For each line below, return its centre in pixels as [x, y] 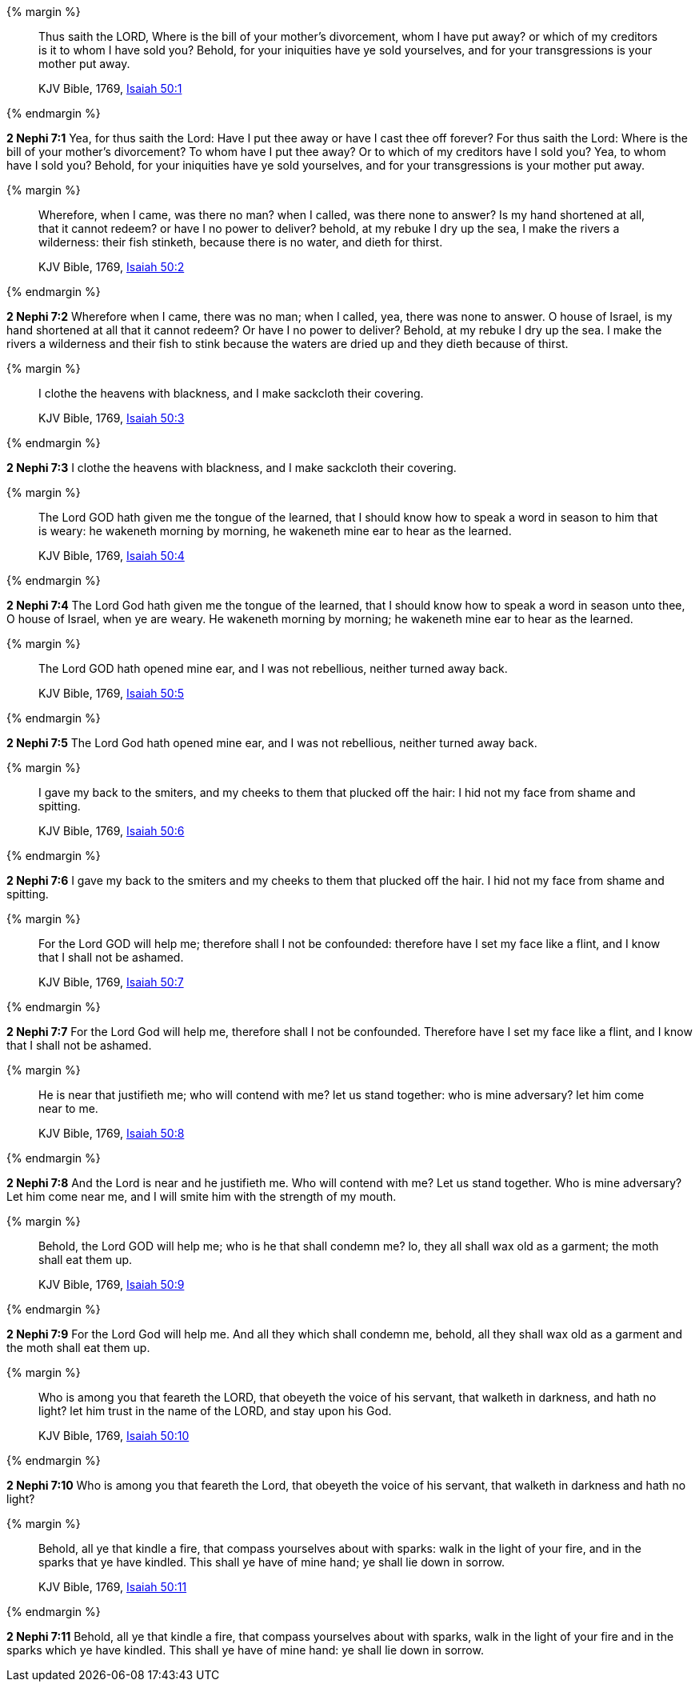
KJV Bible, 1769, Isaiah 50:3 [112, 418]
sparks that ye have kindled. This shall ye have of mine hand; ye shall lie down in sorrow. [272, 1562]
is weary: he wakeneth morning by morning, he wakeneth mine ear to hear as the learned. [275, 531]
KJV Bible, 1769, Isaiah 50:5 [111, 693]
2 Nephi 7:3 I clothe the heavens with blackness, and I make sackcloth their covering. [232, 468]
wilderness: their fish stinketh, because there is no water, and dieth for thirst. [241, 242]
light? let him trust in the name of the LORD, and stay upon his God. [215, 1411]
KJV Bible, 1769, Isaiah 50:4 [112, 556]
